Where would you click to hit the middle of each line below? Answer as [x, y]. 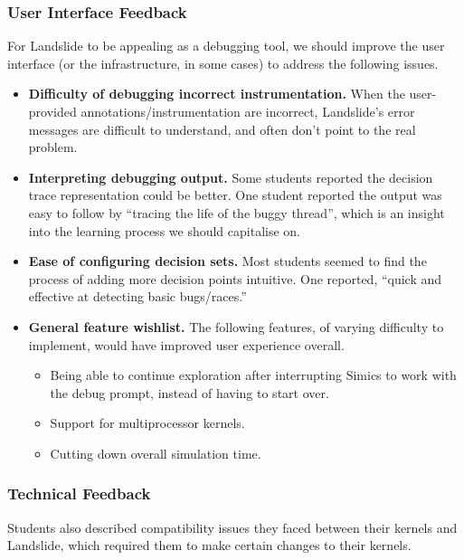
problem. [53, 147]
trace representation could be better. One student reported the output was [235, 195]
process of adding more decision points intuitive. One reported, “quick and [235, 278]
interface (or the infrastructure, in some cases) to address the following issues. [223, 63]
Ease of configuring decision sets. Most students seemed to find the [227, 261]
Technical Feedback [79, 494]
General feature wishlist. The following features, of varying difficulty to [236, 326]
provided [52, 111]
